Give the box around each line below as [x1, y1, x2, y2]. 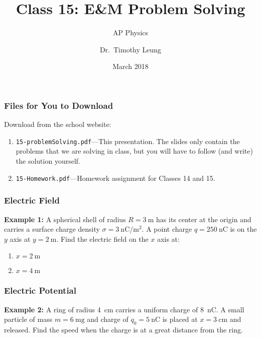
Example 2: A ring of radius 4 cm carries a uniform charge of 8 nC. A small [4, 304, 244, 314]
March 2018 [112, 61, 149, 72]
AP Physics [112, 27, 149, 38]
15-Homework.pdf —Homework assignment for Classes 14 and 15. [16, 172, 215, 183]
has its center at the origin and [156, 214, 251, 224]
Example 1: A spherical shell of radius [4, 214, 126, 224]
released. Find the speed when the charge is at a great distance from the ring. [4, 324, 243, 334]
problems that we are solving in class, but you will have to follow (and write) [16, 146, 253, 156]
